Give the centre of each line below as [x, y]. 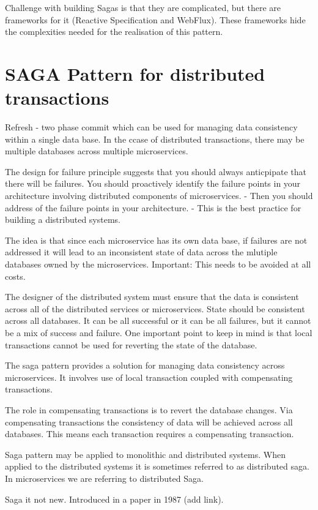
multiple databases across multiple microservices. [97, 151]
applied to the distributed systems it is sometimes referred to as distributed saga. [157, 466]
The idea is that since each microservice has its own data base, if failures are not [156, 240]
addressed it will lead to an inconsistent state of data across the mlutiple [141, 252]
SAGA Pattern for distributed [135, 73]
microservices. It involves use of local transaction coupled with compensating [149, 377]
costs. [15, 276]
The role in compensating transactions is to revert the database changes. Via [149, 409]
